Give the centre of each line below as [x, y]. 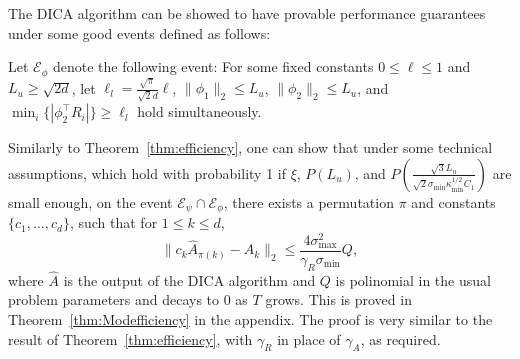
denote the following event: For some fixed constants [213, 66]
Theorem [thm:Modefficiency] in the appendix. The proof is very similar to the [250, 319]
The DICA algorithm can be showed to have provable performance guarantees [247, 13]
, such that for [113, 222]
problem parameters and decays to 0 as [128, 299]
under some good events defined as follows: [139, 32]
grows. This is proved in [338, 299]
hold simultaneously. [199, 111]
